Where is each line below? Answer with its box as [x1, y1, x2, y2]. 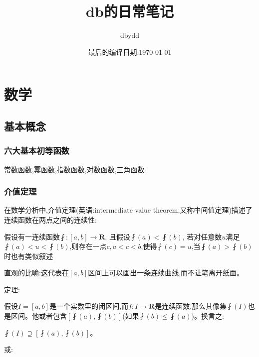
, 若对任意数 [182, 231, 222, 241]
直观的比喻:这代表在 [4, 267, 69, 278]
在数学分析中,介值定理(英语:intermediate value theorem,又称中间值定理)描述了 [4, 205, 253, 215]
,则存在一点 [69, 241, 107, 251]
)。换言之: [191, 311, 224, 321]
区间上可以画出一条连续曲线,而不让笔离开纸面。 [88, 267, 244, 278]
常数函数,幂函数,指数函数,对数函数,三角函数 [4, 164, 145, 174]
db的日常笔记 [86, 1, 174, 21]
